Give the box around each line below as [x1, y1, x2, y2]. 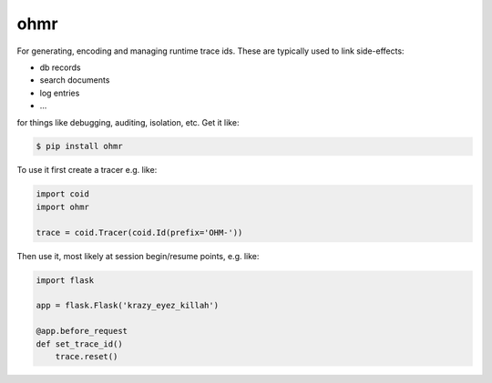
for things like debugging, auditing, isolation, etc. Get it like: [16, 116, 240, 127]
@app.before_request [36, 326, 128, 337]
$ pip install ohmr [36, 141, 123, 152]
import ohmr [36, 201, 90, 212]
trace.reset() [55, 351, 118, 361]
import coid [36, 189, 90, 199]
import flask [36, 275, 95, 286]
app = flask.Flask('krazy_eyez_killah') [36, 300, 219, 311]
